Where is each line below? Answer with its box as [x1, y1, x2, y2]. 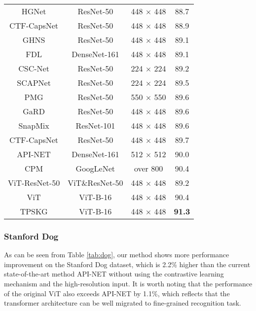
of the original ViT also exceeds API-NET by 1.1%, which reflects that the [4, 288, 230, 298]
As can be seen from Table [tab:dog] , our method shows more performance [4, 249, 229, 260]
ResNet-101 [75, 120, 115, 131]
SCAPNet [17, 77, 51, 88]
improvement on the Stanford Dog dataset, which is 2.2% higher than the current [4, 259, 251, 269]
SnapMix [18, 120, 49, 131]
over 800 [134, 163, 163, 174]
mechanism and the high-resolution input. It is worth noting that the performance [4, 278, 253, 288]
